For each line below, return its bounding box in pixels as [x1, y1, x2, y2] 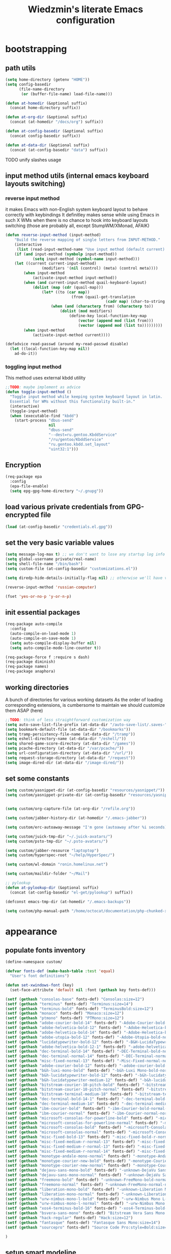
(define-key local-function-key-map [69, 313, 147, 319]
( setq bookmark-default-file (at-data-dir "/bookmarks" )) [5, 727, 131, 732]
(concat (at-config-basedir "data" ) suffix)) [10, 147, 108, 152]
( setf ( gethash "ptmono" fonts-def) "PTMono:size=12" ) [5, 1016, 124, 1021]
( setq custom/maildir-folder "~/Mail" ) [5, 871, 90, 877]
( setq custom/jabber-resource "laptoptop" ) [5, 848, 99, 853]
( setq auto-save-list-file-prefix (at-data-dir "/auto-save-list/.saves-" [5, 722, 167, 727]
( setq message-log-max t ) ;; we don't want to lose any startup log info [5, 552, 165, 557]
